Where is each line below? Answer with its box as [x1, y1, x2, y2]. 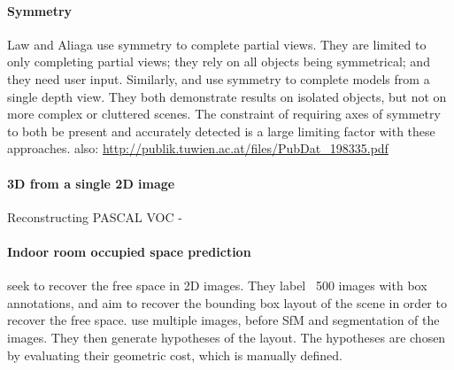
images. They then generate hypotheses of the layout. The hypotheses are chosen [7, 328, 446, 346]
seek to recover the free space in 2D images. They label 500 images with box [7, 276, 427, 295]
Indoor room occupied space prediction [7, 242, 251, 260]
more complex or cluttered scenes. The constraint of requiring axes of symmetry [7, 104, 441, 123]
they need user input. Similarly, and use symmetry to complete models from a [7, 69, 430, 88]
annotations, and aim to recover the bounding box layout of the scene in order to [7, 293, 447, 312]
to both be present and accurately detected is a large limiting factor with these [7, 121, 435, 140]
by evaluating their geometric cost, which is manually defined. [7, 345, 343, 364]
